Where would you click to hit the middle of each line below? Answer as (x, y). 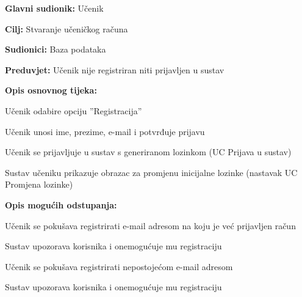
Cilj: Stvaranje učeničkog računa (67, 28)
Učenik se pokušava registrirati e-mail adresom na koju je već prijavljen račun (150, 225)
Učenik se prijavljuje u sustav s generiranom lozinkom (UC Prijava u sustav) (148, 152)
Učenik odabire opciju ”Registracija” (74, 110)
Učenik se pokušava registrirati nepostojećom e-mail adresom (119, 266)
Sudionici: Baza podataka (56, 49)
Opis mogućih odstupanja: (61, 204)
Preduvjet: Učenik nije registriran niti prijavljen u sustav (115, 69)
